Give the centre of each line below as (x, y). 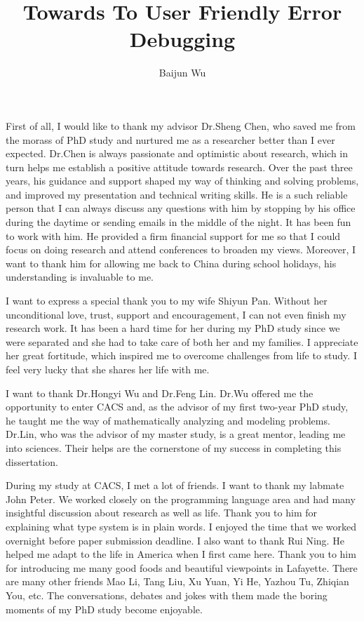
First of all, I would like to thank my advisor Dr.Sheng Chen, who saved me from (181, 125)
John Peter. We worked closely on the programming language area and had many (181, 499)
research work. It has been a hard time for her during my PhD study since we (173, 328)
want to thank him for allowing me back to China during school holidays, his (171, 263)
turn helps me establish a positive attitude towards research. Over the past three (179, 167)
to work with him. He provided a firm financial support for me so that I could (173, 235)
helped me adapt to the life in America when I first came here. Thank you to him (181, 554)
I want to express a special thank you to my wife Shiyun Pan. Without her (167, 301)
